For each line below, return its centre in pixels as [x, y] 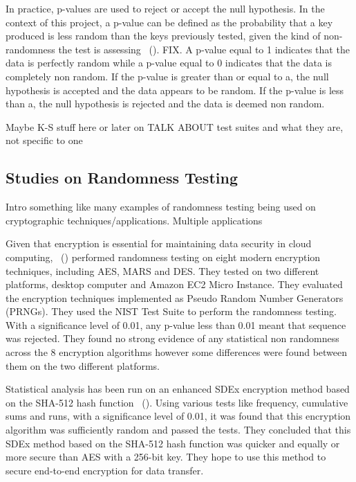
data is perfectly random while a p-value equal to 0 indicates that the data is [169, 63]
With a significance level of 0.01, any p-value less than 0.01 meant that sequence [176, 324]
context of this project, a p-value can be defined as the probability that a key [169, 22]
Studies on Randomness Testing [122, 178]
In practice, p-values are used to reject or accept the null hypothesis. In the [165, 8]
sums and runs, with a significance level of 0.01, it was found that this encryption [178, 416]
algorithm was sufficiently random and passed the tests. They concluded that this [178, 430]
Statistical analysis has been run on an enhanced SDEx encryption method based [178, 389]
